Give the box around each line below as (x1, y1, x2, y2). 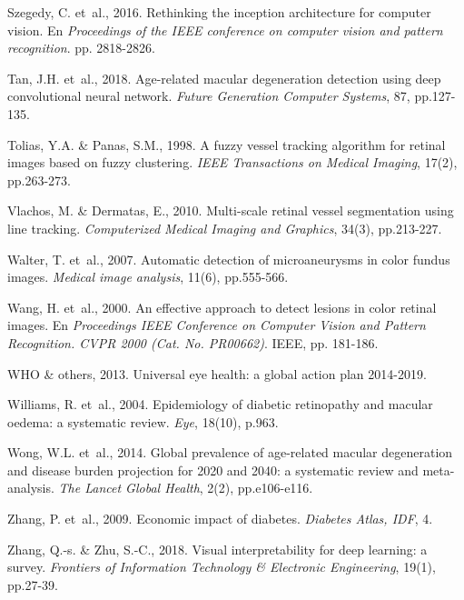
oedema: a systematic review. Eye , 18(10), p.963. (7, 412, 279, 431)
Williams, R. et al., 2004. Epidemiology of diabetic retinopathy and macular (7, 395, 433, 414)
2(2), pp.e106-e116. (207, 478, 313, 497)
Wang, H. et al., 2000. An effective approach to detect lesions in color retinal (7, 297, 437, 316)
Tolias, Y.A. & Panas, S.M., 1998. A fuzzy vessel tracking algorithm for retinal (7, 135, 446, 154)
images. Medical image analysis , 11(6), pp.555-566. (7, 267, 289, 286)
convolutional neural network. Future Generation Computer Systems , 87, (7, 86, 410, 105)
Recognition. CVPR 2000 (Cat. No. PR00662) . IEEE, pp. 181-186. (7, 333, 379, 352)
